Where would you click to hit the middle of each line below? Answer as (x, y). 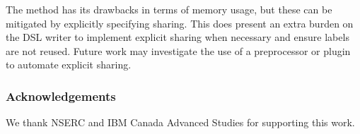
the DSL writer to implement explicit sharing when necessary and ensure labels (178, 37)
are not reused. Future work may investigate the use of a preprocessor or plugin (178, 50)
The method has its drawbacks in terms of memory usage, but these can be (169, 9)
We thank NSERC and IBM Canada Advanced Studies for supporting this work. (180, 122)
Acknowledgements (61, 96)
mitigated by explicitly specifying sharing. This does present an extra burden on (180, 23)
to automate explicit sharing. (69, 65)
